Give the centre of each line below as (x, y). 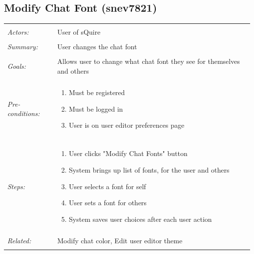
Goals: (17, 66)
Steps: (16, 186)
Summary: (23, 47)
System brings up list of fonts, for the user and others (149, 169)
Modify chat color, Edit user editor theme (120, 240)
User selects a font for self (107, 186)
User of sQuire (79, 32)
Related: (19, 240)
